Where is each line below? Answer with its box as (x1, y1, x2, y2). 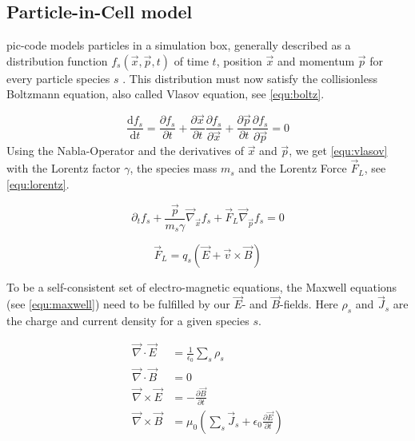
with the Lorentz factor (6, 160, 121, 177)
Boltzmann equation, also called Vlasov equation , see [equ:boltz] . (6, 85, 325, 102)
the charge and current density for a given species (6, 312, 249, 329)
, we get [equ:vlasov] (289, 142, 388, 159)
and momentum (277, 52, 355, 69)
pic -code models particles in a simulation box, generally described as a (6, 37, 351, 54)
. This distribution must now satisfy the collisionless (122, 70, 377, 86)
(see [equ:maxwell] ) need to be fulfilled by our (6, 296, 230, 312)
